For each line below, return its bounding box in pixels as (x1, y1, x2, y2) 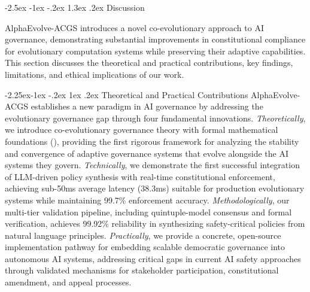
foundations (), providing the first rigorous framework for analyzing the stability (5, 135, 299, 147)
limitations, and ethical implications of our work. (5, 68, 184, 80)
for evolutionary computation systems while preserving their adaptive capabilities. (5, 44, 306, 57)
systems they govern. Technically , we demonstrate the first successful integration (5, 159, 300, 171)
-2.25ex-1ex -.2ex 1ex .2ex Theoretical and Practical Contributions (5, 88, 248, 101)
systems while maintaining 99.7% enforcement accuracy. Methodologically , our (5, 193, 290, 206)
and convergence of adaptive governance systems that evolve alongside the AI (5, 147, 288, 159)
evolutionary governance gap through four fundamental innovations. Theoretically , (5, 111, 306, 124)
